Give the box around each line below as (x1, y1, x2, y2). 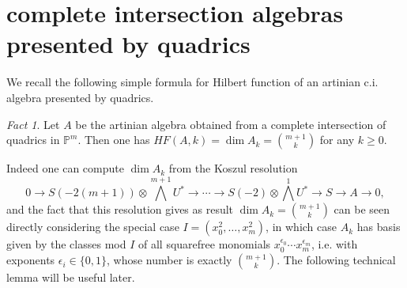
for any (319, 131, 355, 148)
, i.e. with (311, 236, 358, 252)
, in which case (266, 218, 337, 235)
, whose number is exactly (107, 252, 232, 268)
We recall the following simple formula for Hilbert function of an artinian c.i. (6, 74, 379, 90)
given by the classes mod (6, 236, 126, 252)
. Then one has (77, 131, 150, 148)
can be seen (334, 201, 390, 218)
